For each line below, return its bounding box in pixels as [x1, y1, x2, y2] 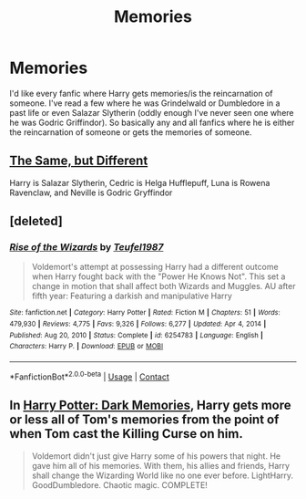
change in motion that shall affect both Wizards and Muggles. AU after [31, 281, 296, 292]
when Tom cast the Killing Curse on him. [9, 426, 243, 442]
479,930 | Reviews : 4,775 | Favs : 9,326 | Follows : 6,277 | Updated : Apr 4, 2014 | [9, 319, 267, 329]
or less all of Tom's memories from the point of [9, 412, 280, 428]
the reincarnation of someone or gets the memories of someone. [9, 126, 252, 138]
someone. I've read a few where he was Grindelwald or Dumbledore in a [9, 98, 280, 109]
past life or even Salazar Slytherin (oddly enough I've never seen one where [9, 107, 294, 118]
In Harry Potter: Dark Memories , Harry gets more [9, 398, 291, 413]
